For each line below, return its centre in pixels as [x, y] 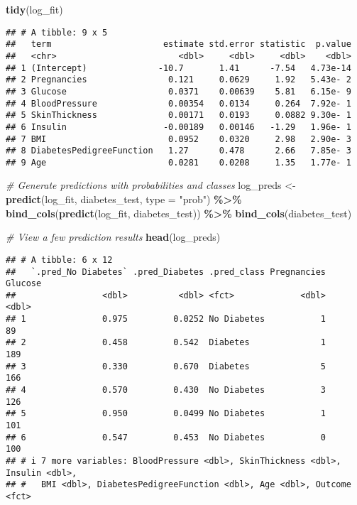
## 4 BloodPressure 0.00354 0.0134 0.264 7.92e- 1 [178, 103]
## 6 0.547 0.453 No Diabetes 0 [166, 437]
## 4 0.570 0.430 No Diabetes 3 [166, 390]
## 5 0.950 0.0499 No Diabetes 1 [166, 414]
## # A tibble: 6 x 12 [59, 260]
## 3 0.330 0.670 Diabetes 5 [166, 366]
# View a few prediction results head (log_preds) [113, 237]
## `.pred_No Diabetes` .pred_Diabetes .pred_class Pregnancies [166, 272]
